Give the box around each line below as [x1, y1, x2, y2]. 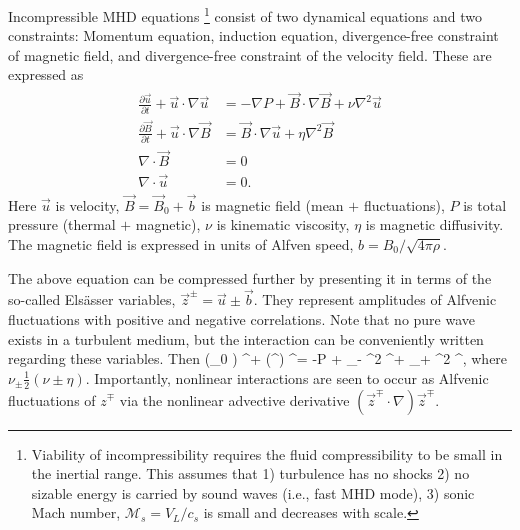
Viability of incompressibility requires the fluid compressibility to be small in [31, 443, 503, 464]
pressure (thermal [8, 214, 116, 235]
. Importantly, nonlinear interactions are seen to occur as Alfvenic [85, 367, 489, 388]
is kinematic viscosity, [216, 214, 350, 235]
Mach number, [31, 502, 121, 523]
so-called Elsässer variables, [8, 289, 176, 310]
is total [463, 194, 507, 215]
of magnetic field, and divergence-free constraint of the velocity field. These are [8, 44, 492, 65]
